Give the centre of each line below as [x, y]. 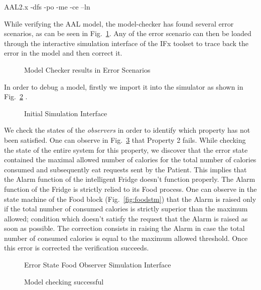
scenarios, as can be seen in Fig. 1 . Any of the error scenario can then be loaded [128, 33]
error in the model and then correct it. [63, 53]
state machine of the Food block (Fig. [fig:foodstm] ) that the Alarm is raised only [130, 199]
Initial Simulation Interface [66, 113]
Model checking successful [64, 281]
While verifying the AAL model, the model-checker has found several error [119, 23]
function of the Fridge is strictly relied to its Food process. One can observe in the [130, 189]
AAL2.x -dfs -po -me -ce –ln [47, 7]
